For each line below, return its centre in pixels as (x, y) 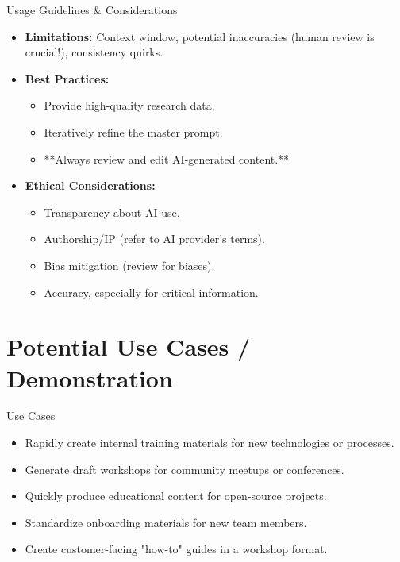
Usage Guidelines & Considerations (92, 10)
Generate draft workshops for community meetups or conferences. (185, 469)
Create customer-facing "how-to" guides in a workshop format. (176, 549)
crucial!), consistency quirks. (94, 52)
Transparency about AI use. (112, 212)
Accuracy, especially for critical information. (151, 292)
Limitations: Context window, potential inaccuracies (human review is (200, 36)
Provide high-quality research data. (129, 105)
